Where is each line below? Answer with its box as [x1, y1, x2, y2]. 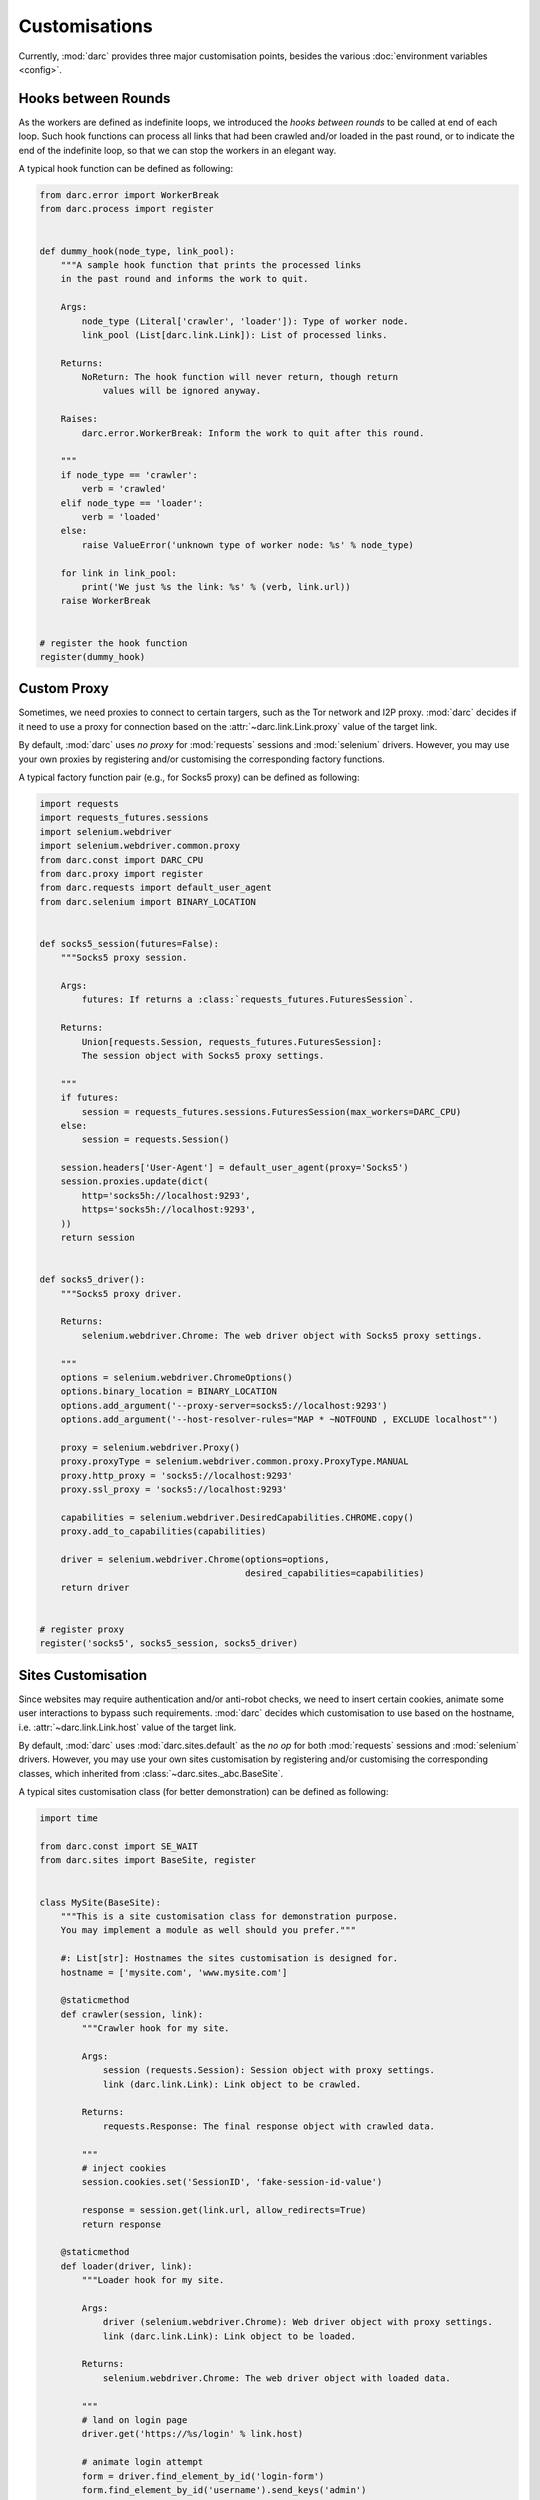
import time [39, 1813, 99, 1824]
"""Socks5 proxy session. [60, 952, 188, 964]
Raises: [60, 413, 99, 425]
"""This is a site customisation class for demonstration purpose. [60, 1910, 399, 1922]
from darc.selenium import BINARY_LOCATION [39, 896, 257, 907]
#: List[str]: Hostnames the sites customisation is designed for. [60, 1953, 399, 1964]
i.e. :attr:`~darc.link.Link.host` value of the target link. [18, 1721, 237, 1733]
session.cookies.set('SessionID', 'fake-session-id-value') [81, 2176, 383, 2188]
